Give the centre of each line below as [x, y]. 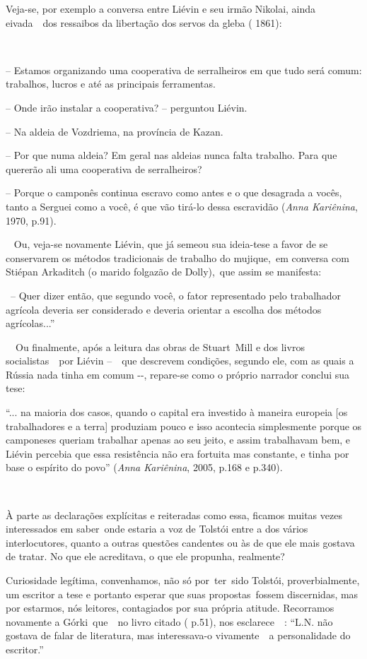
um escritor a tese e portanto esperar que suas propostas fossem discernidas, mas [182, 594]
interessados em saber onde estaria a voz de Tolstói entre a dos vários [157, 529]
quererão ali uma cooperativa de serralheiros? [104, 168]
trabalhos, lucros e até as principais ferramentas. [111, 84]
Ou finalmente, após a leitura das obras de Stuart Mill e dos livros [160, 346]
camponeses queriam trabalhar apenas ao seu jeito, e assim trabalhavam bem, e [178, 440]
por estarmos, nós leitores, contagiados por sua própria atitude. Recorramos [170, 608]
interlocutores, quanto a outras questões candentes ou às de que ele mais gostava [180, 542]
